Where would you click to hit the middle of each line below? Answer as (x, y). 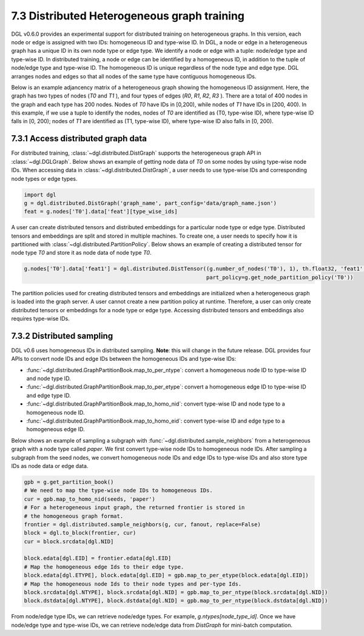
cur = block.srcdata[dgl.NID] (69, 541)
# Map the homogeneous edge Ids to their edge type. (104, 567)
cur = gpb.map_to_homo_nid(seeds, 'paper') (90, 499)
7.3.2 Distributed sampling (62, 336)
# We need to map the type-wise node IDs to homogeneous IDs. (118, 490)
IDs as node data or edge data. (50, 466)
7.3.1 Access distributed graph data (79, 139)
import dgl (40, 195)
